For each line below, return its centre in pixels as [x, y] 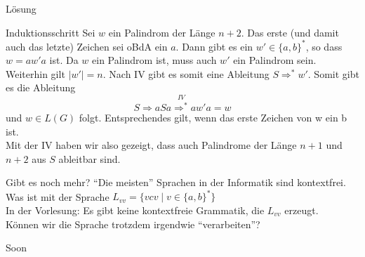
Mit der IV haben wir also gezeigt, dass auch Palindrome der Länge [151, 145]
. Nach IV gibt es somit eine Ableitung [186, 73]
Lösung [21, 8]
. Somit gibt [333, 73]
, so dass [324, 46]
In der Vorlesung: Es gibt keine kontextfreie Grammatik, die [135, 210]
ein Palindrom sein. [275, 60]
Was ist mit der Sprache [58, 196]
